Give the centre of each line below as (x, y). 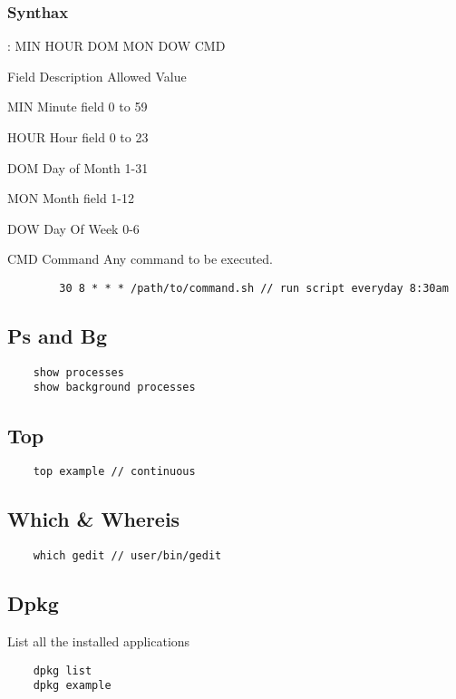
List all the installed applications (99, 641)
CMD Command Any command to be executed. (141, 259)
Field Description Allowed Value (97, 76)
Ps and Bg (57, 336)
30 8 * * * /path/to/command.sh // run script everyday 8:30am (254, 288)
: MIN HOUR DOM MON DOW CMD (116, 46)
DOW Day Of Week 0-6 (73, 228)
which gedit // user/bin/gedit (127, 556)
